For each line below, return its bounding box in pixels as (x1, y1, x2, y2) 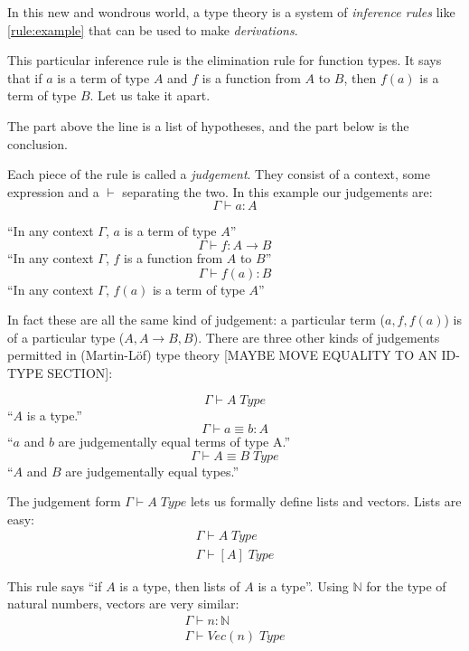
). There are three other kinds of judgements (192, 327, 440, 346)
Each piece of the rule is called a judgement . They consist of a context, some (7, 165, 430, 184)
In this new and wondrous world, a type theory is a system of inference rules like (7, 3, 455, 21)
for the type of (366, 576, 446, 595)
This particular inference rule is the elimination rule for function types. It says (7, 51, 442, 70)
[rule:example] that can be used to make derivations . (7, 20, 298, 39)
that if (7, 68, 42, 87)
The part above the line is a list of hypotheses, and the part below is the (7, 116, 409, 135)
